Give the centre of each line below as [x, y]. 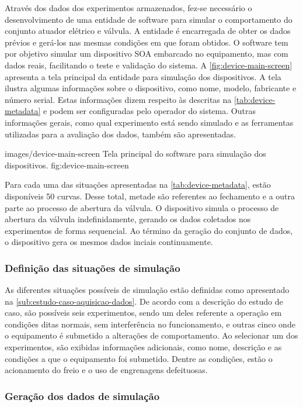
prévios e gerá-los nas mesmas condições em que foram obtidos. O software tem [147, 42]
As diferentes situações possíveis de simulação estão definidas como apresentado [147, 290]
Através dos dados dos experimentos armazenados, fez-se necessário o [128, 8]
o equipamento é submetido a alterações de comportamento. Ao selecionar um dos [151, 335]
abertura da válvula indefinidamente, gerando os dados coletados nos [128, 219]
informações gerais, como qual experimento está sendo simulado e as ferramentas [149, 122]
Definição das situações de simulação [93, 268]
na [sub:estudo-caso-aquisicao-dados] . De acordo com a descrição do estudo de [144, 301]
